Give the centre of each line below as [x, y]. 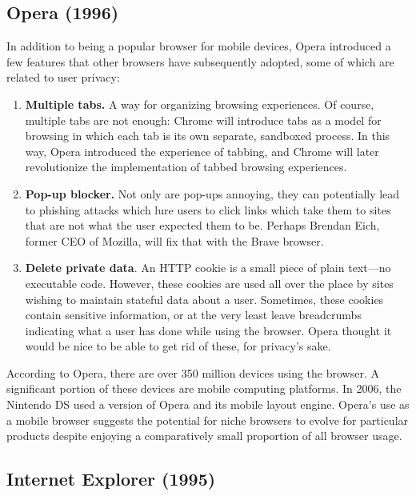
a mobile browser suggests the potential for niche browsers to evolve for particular [208, 420]
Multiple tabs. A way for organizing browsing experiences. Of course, [200, 104]
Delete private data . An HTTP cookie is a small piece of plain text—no [208, 268]
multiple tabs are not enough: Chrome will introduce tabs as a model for [203, 120]
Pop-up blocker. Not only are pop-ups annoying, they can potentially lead [212, 193]
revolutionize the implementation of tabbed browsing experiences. [186, 167]
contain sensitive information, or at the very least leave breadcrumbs [193, 315]
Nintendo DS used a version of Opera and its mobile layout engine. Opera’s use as [208, 404]
